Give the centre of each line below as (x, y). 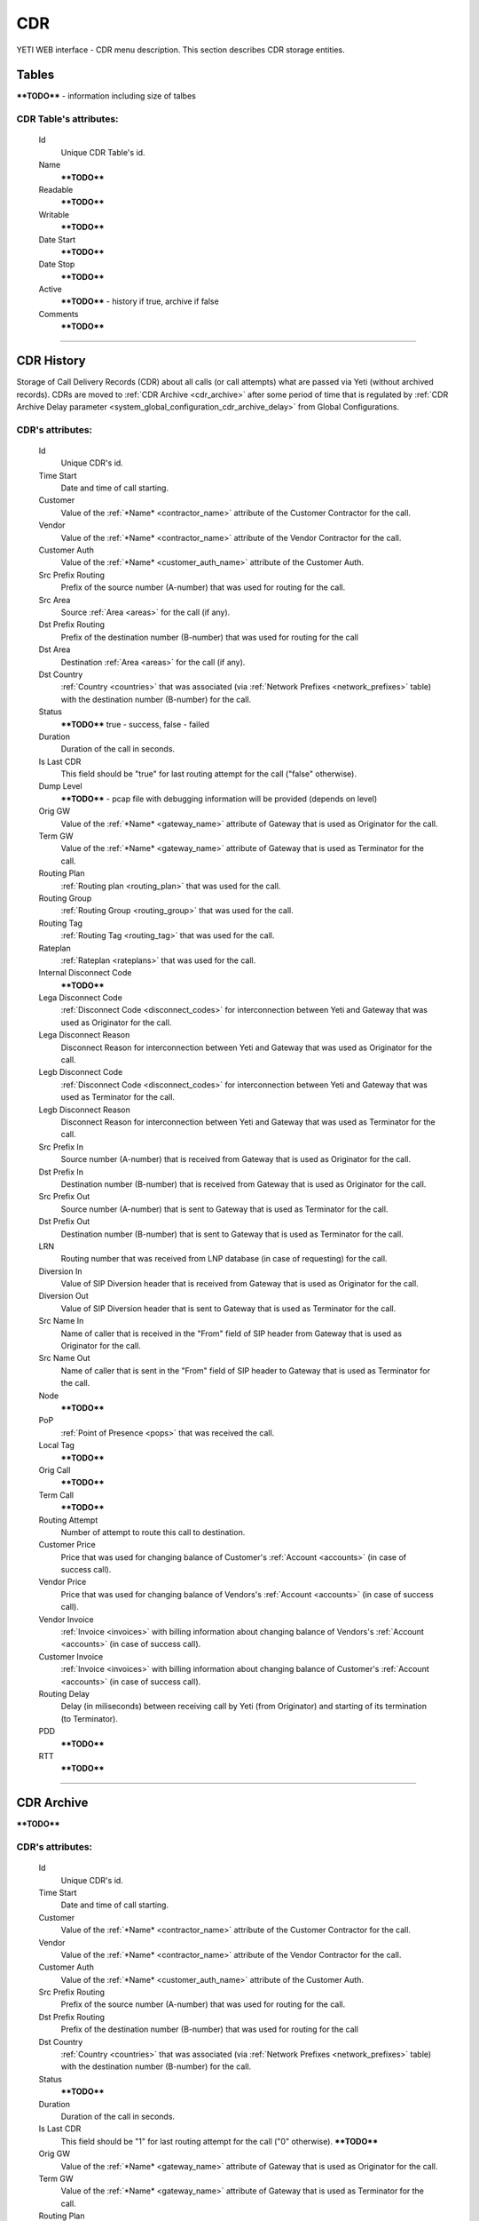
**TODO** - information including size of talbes (106, 96)
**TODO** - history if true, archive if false (140, 301)
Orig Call (55, 1469)
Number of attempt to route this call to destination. (153, 1532)
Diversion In (60, 1271)
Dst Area (55, 649)
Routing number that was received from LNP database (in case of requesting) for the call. (224, 1259)
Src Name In (61, 1321)
